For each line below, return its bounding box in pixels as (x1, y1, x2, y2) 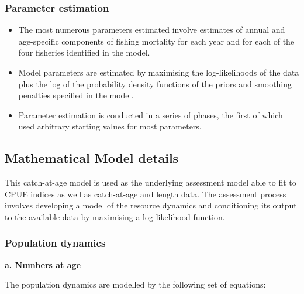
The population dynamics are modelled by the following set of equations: (5, 278, 266, 290)
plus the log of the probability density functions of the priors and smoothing (18, 77, 292, 90)
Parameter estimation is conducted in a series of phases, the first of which (18, 108, 283, 121)
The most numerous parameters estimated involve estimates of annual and (18, 23, 285, 36)
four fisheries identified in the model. (18, 46, 150, 59)
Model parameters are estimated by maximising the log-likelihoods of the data (18, 66, 299, 78)
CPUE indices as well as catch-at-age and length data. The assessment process (5, 187, 286, 200)
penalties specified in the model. (18, 89, 134, 101)
